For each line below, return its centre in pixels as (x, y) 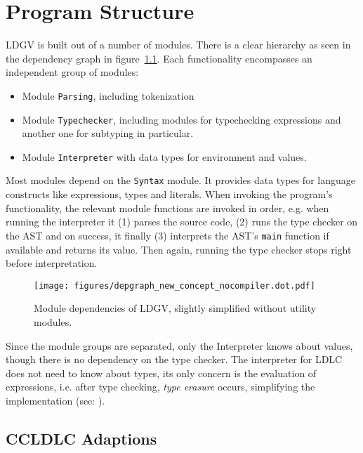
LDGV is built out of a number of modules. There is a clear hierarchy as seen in (178, 45)
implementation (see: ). (55, 400)
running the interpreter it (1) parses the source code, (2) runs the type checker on (182, 222)
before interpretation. (52, 263)
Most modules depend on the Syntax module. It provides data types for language (180, 180)
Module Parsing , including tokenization (108, 95)
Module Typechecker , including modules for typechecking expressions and (181, 119)
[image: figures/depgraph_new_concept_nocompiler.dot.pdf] (174, 285)
